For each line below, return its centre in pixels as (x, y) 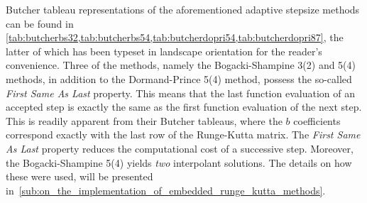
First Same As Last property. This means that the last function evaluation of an (180, 93)
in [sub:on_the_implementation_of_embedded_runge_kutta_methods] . (166, 190)
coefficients (317, 120)
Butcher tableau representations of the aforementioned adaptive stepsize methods (183, 9)
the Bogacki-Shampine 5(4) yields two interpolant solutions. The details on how (179, 162)
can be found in (40, 23)
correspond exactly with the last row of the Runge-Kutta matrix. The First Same (183, 135)
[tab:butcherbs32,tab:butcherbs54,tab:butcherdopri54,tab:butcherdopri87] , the (175, 37)
